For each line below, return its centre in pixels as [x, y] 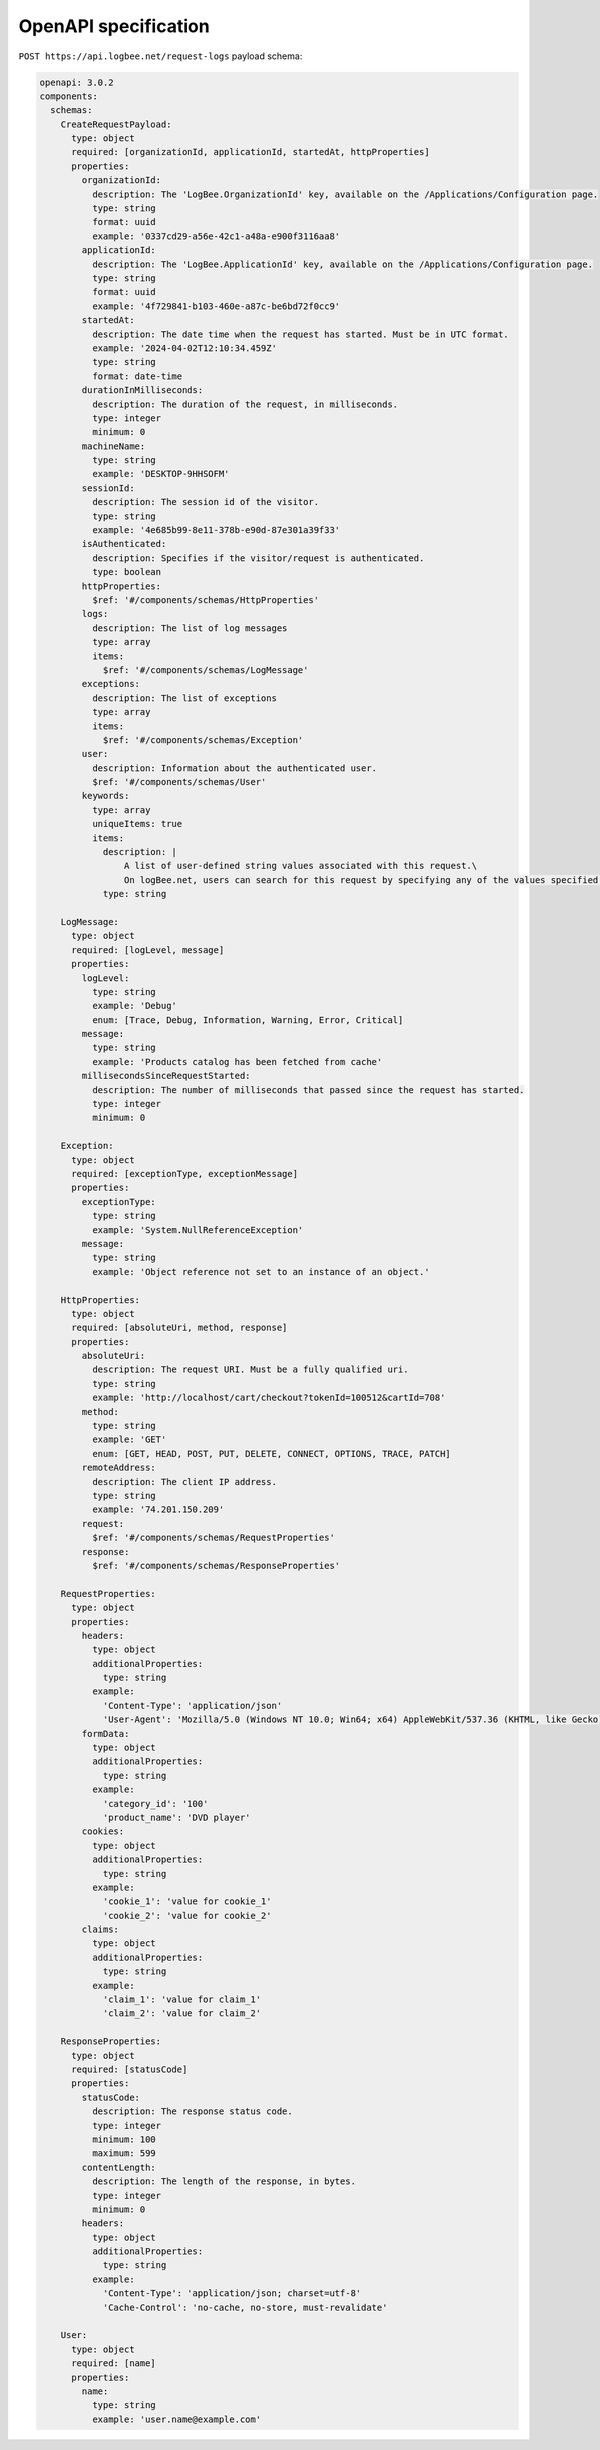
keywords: [105, 796]
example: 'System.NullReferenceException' [197, 1229]
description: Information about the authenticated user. [234, 768]
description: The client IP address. [184, 1481]
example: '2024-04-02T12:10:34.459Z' [184, 348]
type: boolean [126, 572]
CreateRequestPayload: [116, 124]
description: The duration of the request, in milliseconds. [245, 404]
